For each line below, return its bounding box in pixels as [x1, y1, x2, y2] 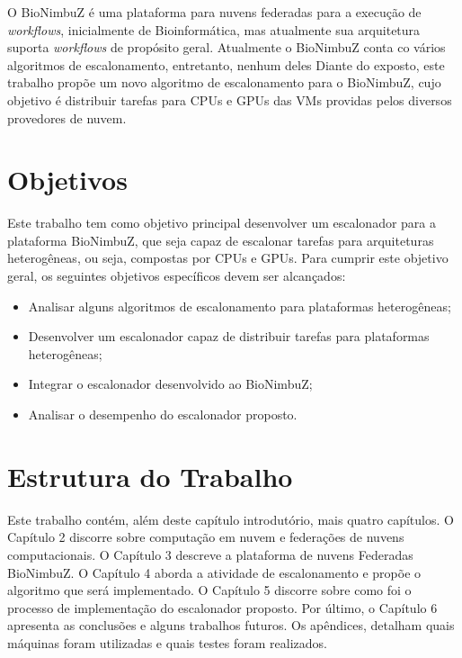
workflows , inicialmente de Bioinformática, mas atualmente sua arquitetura [7, 20, 421, 39]
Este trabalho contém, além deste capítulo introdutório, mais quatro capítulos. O [7, 509, 454, 528]
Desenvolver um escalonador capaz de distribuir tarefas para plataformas [28, 327, 430, 346]
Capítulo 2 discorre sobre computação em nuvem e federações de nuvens [7, 527, 404, 546]
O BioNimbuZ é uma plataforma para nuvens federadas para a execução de [7, 3, 422, 21]
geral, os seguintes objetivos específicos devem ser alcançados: [7, 266, 346, 285]
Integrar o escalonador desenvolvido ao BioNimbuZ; [28, 374, 313, 393]
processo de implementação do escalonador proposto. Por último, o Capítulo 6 [7, 598, 438, 617]
